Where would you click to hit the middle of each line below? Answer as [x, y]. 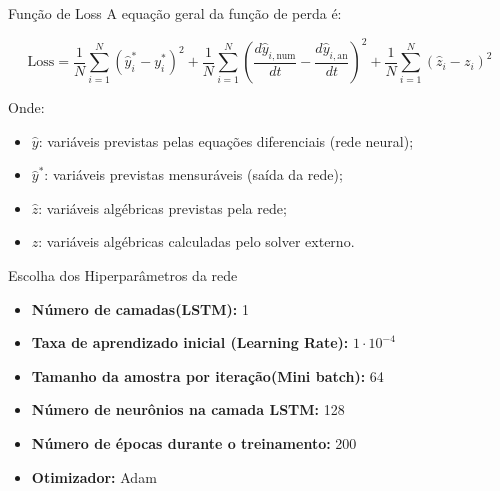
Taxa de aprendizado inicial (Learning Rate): [190, 342]
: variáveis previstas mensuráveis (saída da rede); [193, 174]
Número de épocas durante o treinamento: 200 [194, 443]
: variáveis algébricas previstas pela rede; [162, 207]
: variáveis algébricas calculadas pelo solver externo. [196, 241]
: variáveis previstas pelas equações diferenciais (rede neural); [226, 140]
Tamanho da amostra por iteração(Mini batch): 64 [207, 375]
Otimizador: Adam [94, 476]
